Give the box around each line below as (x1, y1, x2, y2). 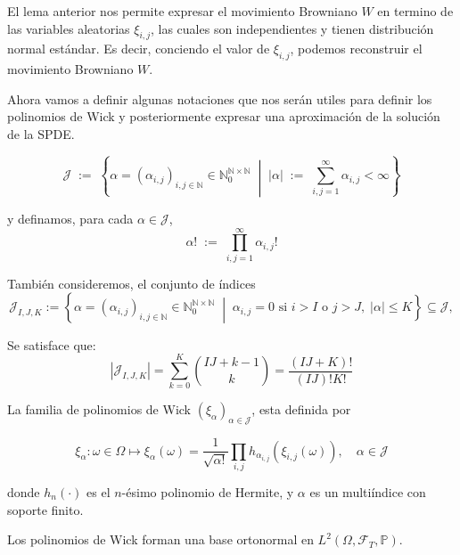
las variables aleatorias (7, 19, 130, 37)
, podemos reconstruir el (290, 39, 423, 58)
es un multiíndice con (309, 482, 426, 501)
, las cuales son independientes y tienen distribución (151, 19, 434, 37)
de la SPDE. (7, 124, 75, 143)
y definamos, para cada (7, 208, 134, 227)
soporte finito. (7, 500, 84, 518)
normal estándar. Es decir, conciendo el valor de (7, 39, 270, 58)
